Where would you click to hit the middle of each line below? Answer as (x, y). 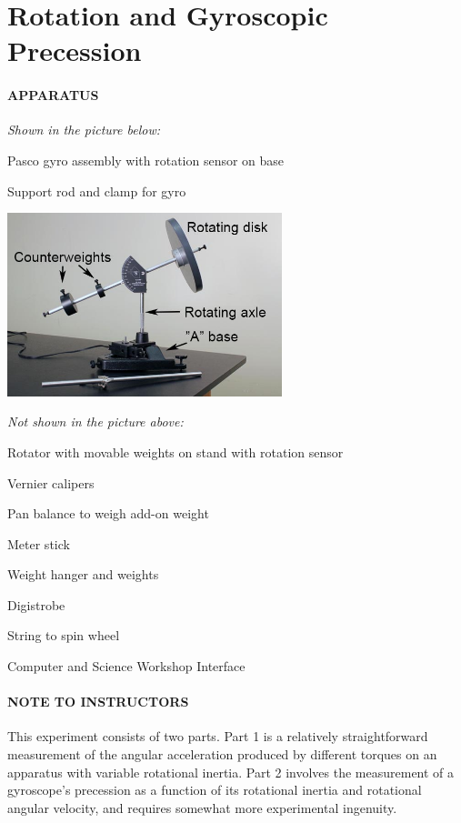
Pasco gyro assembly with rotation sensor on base (146, 160)
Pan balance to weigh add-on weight (108, 513)
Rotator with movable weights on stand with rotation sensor (175, 452)
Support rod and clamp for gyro (97, 191)
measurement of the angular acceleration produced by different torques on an (222, 754)
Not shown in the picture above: (95, 422)
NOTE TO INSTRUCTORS (98, 702)
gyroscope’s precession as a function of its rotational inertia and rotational (215, 790)
